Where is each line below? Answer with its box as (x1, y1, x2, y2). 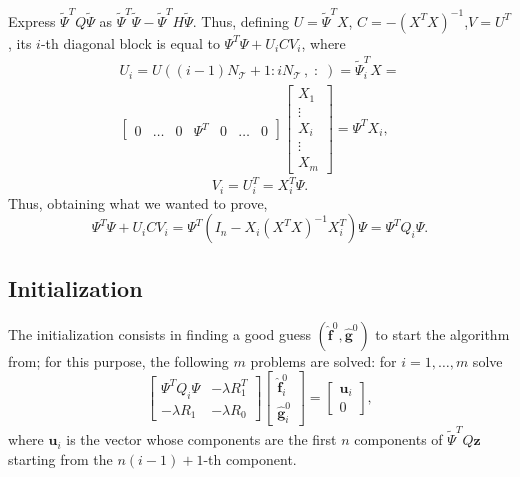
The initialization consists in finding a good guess (8, 323, 311, 344)
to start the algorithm (375, 323, 510, 344)
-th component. (203, 448, 297, 469)
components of (354, 429, 443, 450)
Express (8, 10, 56, 31)
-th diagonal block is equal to (40, 32, 220, 53)
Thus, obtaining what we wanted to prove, (8, 192, 268, 213)
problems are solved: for (250, 350, 397, 371)
